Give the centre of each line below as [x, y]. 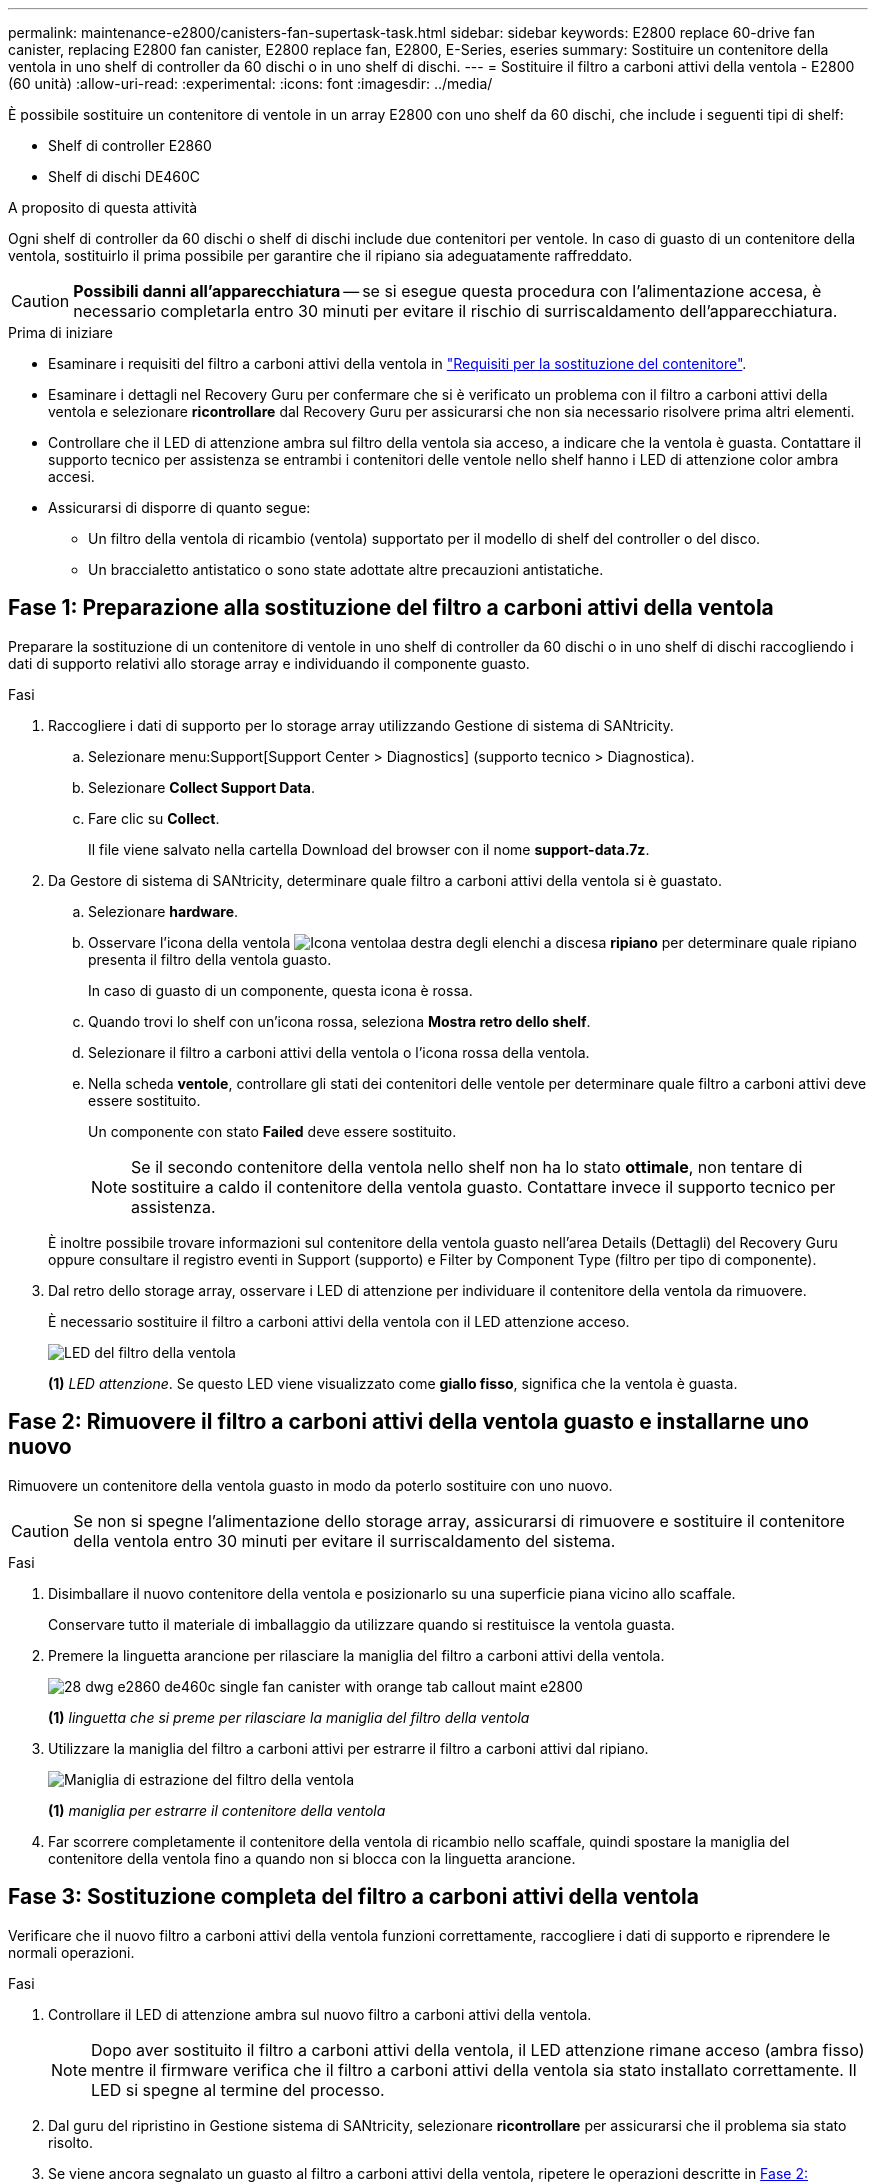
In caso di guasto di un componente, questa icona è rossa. [280, 990]
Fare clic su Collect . [154, 818]
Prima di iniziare [60, 332]
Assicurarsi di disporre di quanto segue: [179, 507]
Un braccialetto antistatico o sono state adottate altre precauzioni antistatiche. [346, 569]
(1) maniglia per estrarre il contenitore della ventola [217, 1810]
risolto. [71, 2142]
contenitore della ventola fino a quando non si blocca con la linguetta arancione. [312, 1858]
